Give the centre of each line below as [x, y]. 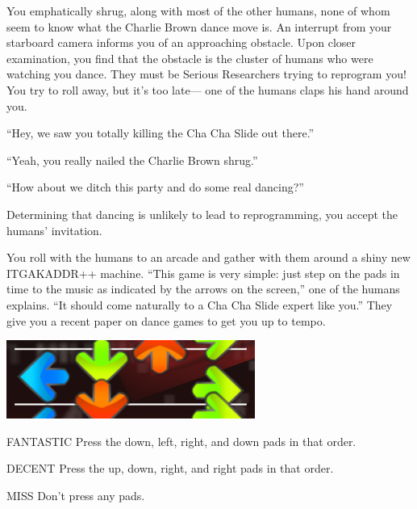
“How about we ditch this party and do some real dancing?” [155, 187]
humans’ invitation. [54, 230]
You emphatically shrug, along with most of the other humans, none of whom [198, 11]
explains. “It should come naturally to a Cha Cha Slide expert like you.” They [200, 304]
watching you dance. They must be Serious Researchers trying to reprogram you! [206, 74]
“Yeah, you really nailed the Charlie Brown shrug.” [132, 160]
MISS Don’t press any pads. [76, 495]
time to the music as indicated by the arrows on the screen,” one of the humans [203, 289]
